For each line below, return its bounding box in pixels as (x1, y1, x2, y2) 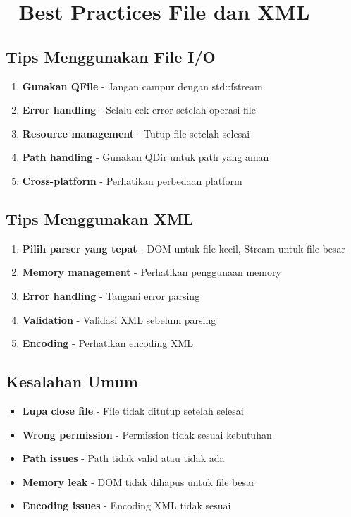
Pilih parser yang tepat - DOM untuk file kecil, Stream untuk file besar (22, 241, 346, 255)
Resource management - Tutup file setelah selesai (22, 126, 250, 140)
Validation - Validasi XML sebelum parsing (22, 312, 216, 327)
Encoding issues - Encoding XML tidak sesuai (22, 498, 231, 513)
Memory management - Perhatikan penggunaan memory (22, 264, 281, 279)
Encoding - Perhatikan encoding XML (22, 336, 193, 351)
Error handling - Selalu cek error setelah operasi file (22, 102, 256, 117)
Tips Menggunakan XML (6, 207, 194, 229)
